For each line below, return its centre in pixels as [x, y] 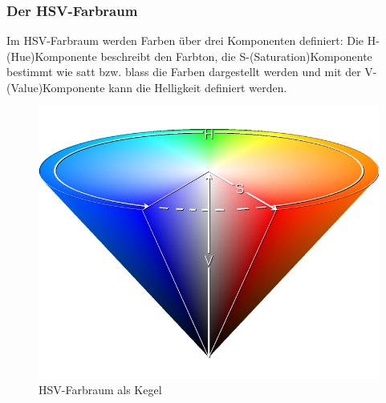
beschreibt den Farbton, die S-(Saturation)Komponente [236, 56]
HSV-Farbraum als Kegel [100, 390]
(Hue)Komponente [52, 56]
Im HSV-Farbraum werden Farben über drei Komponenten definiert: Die [185, 40]
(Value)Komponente [56, 87]
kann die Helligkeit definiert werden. [198, 87]
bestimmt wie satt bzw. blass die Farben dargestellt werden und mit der [184, 72]
